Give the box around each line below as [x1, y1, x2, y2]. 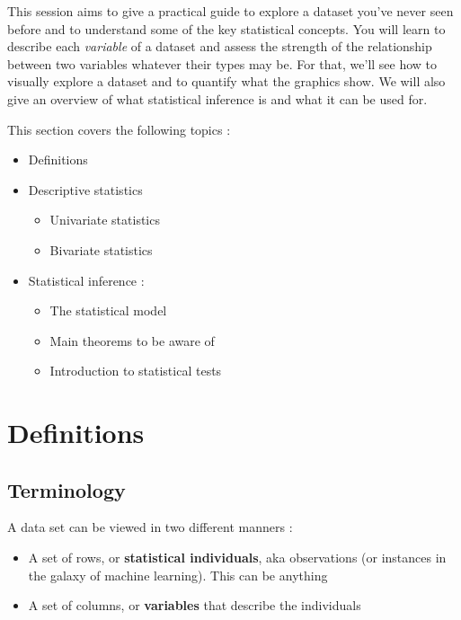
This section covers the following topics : [7, 120, 231, 138]
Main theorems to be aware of [49, 331, 215, 350]
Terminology [7, 475, 126, 503]
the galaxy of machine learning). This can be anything [28, 565, 328, 584]
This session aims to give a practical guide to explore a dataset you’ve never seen [7, 2, 454, 20]
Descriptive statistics [28, 180, 143, 199]
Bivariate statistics [49, 240, 153, 259]
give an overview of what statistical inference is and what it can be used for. [7, 89, 428, 108]
